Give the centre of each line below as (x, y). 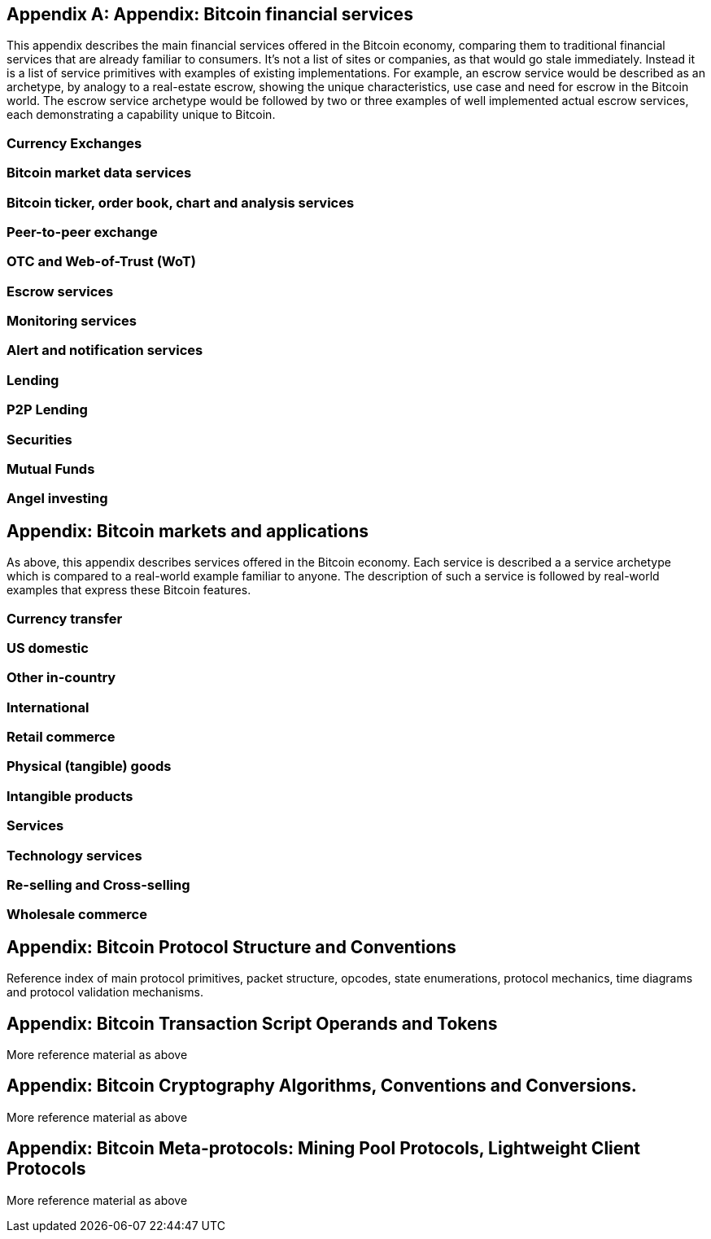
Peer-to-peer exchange (82, 232)
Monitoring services (72, 321)
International (48, 707)
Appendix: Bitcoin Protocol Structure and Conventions (231, 947)
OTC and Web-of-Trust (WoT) (101, 262)
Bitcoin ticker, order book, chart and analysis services (181, 202)
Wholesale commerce (77, 915)
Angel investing (57, 499)
